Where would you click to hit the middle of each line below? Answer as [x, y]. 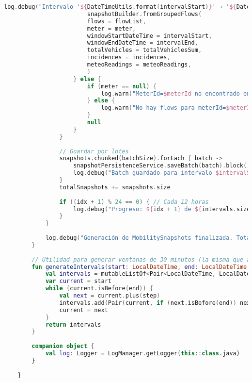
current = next [84, 310]
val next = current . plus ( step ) [110, 296]
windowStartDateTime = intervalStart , [150, 36]
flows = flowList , [117, 21]
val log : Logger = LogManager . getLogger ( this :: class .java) [142, 353]
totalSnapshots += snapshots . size [115, 187]
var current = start [78, 281]
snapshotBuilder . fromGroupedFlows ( [144, 14]
